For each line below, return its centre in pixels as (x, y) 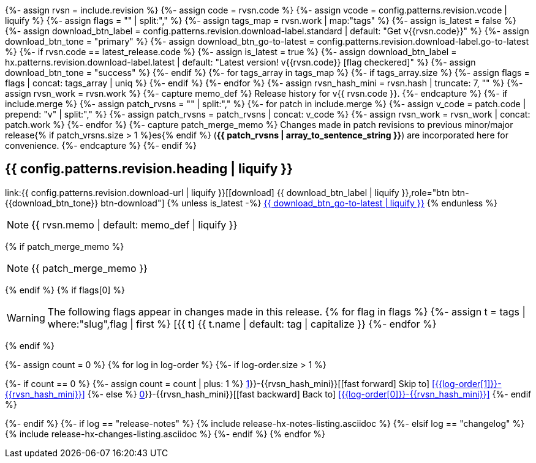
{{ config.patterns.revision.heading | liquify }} (149, 169)
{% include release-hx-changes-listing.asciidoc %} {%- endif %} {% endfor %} (165, 434)
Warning (26, 318)
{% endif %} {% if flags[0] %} (65, 290)
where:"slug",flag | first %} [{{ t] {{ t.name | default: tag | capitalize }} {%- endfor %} (242, 324)
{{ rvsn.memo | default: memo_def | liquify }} (134, 224)
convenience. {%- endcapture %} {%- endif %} (101, 145)
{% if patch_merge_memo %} (65, 246)
